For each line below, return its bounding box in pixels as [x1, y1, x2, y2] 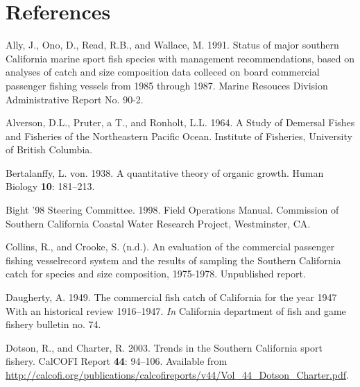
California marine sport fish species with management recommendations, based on [6, 51, 355, 65]
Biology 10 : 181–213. [6, 179, 95, 193]
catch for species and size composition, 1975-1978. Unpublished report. [6, 266, 306, 281]
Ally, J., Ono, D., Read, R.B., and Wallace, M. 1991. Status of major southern [6, 37, 339, 52]
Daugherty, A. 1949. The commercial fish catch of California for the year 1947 [6, 290, 337, 304]
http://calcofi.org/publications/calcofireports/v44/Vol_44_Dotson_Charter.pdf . [6, 368, 350, 381]
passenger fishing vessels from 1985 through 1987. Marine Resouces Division [6, 78, 328, 92]
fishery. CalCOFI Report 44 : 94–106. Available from [6, 354, 228, 368]
